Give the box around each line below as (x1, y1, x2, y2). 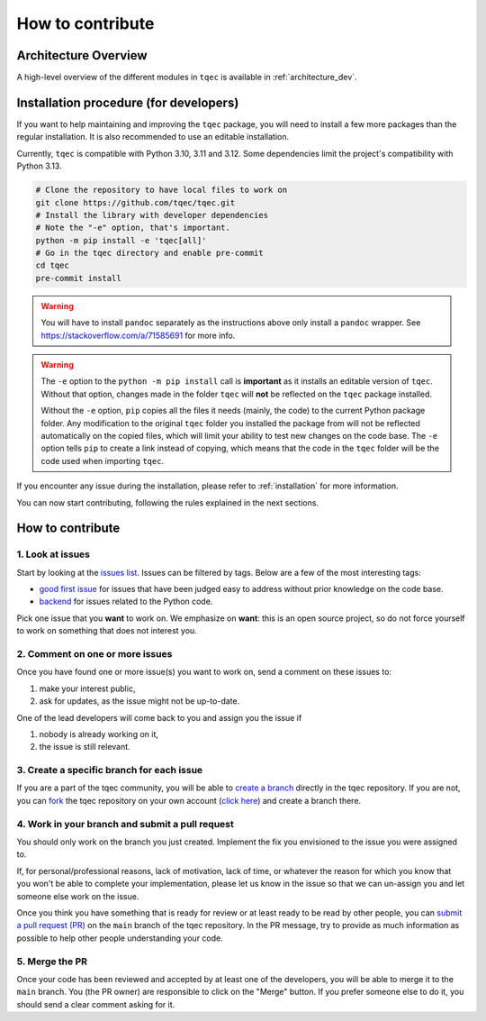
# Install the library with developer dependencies (35, 210, 269, 220)
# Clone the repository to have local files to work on (35, 185, 288, 196)
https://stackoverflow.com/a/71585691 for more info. (40, 330, 236, 341)
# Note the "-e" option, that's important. (35, 223, 231, 233)
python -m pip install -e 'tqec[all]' (35, 235, 207, 245)
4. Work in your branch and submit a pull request (16, 817, 234, 830)
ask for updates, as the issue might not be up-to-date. (39, 696, 240, 706)
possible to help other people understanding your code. (16, 933, 224, 944)
